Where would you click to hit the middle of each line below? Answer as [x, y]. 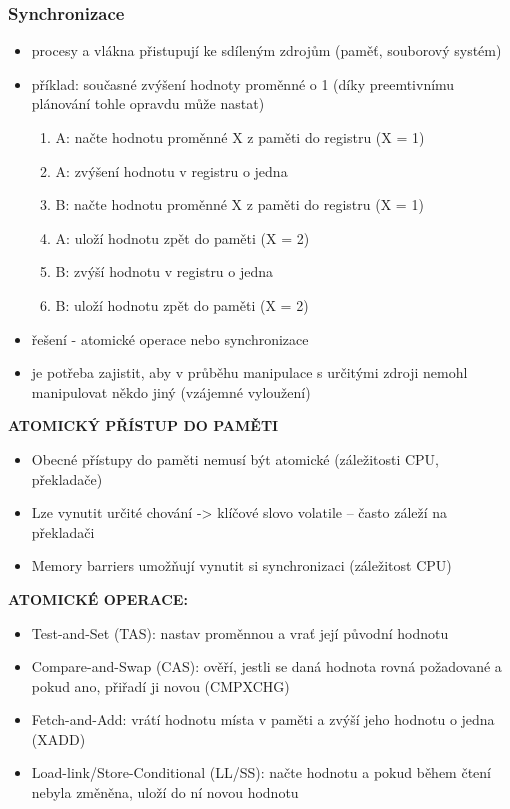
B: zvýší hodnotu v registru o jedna [164, 271]
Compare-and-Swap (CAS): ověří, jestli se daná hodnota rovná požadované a [266, 666]
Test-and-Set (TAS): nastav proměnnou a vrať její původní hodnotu [240, 632]
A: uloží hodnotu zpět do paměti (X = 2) [182, 237]
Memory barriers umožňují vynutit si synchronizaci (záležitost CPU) [241, 565]
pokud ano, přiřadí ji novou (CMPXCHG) [160, 685]
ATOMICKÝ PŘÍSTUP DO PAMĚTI [143, 425]
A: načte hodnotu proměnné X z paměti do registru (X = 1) [240, 137]
